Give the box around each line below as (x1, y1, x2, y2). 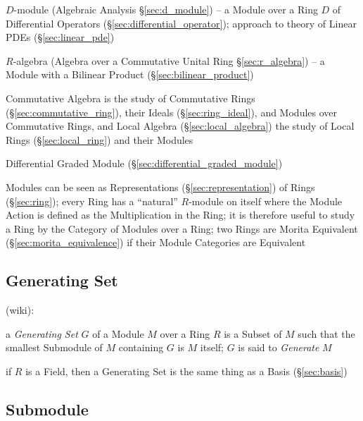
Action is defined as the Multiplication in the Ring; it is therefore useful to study (6, 207, 355, 222)
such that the (298, 326, 355, 341)
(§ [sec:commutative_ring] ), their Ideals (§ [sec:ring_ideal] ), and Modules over (6, 104, 338, 119)
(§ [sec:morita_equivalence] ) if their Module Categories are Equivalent (6, 235, 306, 250)
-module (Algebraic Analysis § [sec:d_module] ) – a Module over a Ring (13, 2, 318, 16)
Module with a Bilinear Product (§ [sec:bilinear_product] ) (6, 67, 254, 82)
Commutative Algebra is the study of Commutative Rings (6, 90, 255, 105)
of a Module (92, 326, 144, 341)
